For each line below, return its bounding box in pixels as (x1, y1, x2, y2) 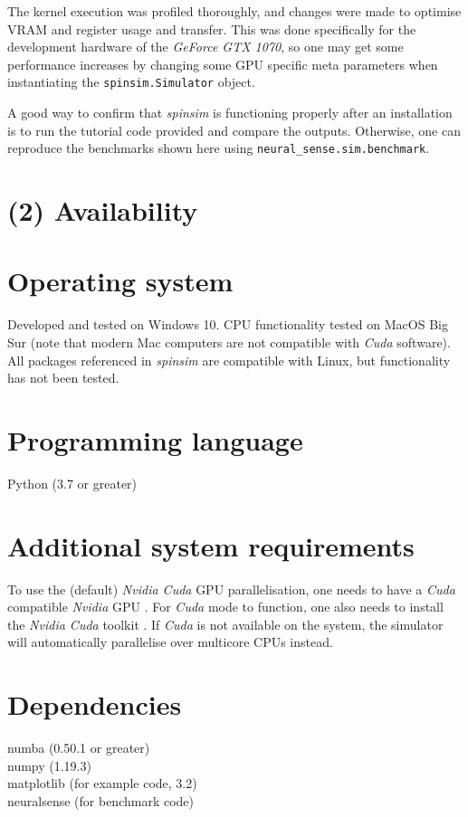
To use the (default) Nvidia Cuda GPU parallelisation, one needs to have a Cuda (7, 579, 455, 598)
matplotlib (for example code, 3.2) (7, 774, 197, 793)
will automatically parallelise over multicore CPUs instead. (7, 632, 333, 651)
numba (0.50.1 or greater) (7, 738, 150, 757)
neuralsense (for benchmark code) (7, 791, 194, 810)
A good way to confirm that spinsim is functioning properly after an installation (7, 103, 453, 122)
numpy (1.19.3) (7, 755, 91, 774)
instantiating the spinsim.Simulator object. (7, 72, 255, 91)
